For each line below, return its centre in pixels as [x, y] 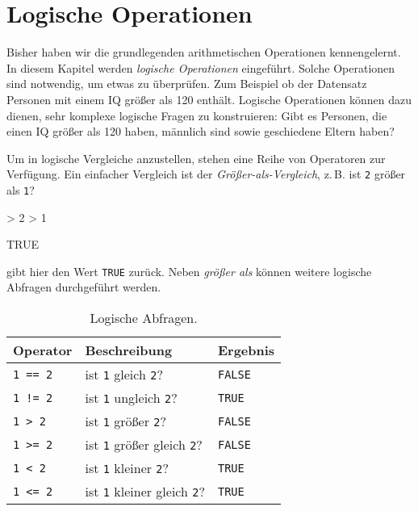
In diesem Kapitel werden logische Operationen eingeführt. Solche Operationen [201, 67]
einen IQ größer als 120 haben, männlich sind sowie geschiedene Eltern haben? [201, 131]
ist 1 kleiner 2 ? [127, 468]
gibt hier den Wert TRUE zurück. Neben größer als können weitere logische [189, 271]
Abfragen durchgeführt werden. [84, 287]
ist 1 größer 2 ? [126, 421]
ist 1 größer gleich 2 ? [144, 445]
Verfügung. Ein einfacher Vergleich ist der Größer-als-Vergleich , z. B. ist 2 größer [206, 174]
